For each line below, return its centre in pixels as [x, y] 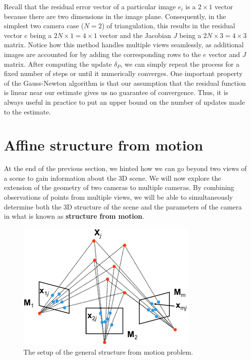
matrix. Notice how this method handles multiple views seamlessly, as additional [124, 45]
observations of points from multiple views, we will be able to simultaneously [118, 197]
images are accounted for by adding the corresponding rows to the [102, 54]
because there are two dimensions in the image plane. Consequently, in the [115, 16]
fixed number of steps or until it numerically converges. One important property [123, 73]
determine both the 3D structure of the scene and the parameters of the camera [123, 206]
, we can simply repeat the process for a [180, 64]
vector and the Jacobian [135, 35]
